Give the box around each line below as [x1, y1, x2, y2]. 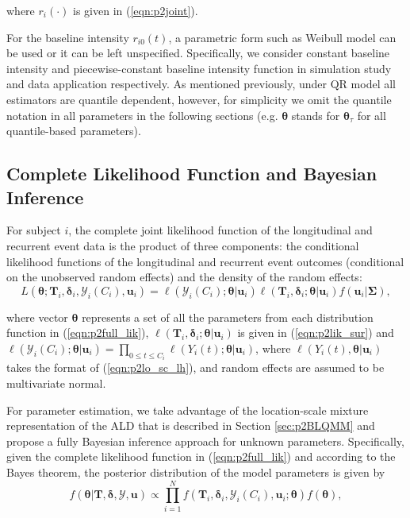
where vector [6, 308, 68, 325]
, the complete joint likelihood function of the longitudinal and [68, 222, 373, 238]
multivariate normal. [6, 374, 106, 391]
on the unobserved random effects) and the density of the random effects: [6, 269, 362, 285]
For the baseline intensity [6, 29, 129, 45]
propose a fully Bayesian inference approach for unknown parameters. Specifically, [6, 432, 404, 449]
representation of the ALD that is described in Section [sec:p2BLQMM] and [6, 417, 375, 434]
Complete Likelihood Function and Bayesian [6, 161, 377, 186]
